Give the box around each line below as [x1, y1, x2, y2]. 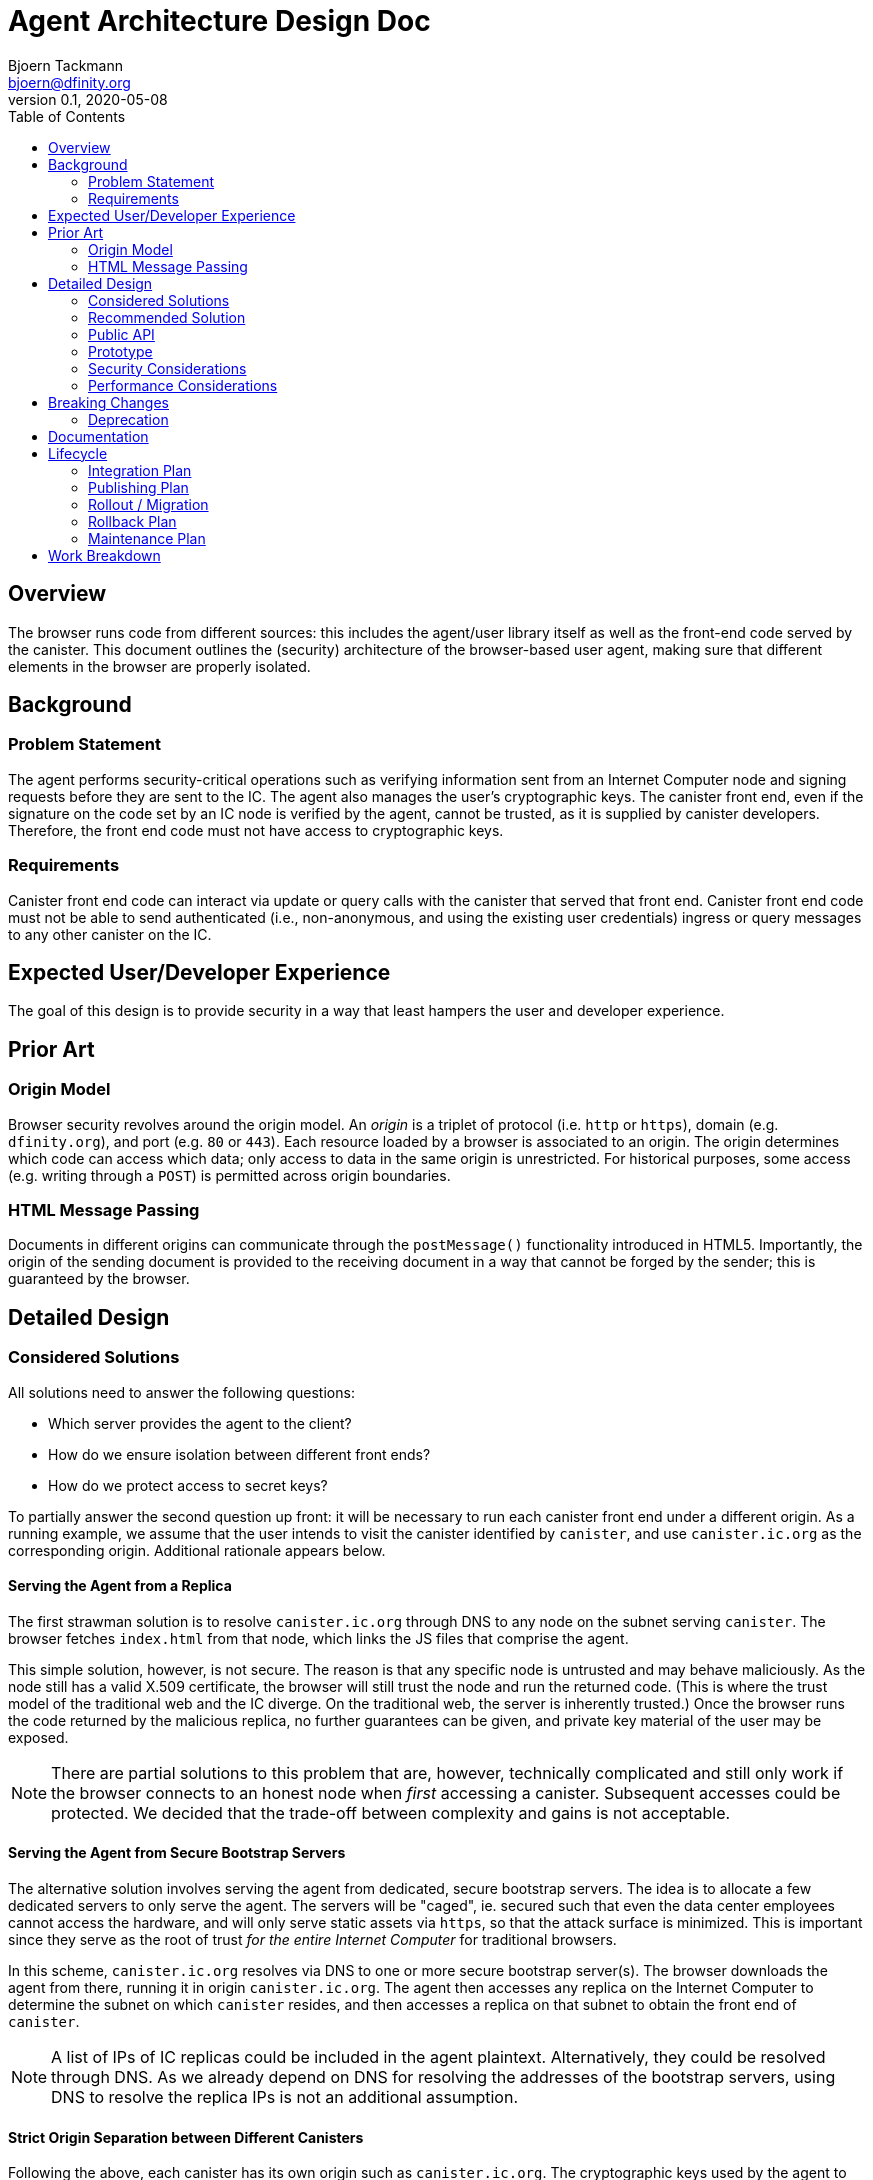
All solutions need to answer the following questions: [8, 1383, 355, 1401]
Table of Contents [8, 107, 126, 125]
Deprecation [88, 410, 169, 428]
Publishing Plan [88, 478, 189, 496]
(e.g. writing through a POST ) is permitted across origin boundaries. [8, 1166, 451, 1184]
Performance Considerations [88, 376, 278, 394]
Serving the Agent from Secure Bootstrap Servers [8, 1844, 346, 1862]
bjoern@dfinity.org [8, 73, 131, 91]
